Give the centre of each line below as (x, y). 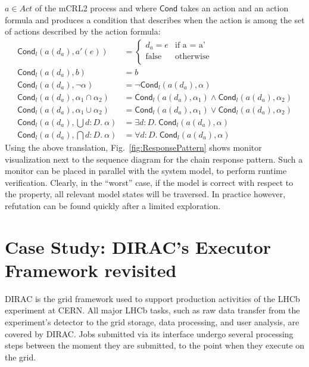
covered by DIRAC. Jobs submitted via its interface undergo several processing (149, 333)
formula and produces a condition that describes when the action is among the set (155, 19)
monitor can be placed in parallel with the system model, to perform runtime (146, 171)
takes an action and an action (234, 8)
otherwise (192, 57)
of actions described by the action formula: (83, 31)
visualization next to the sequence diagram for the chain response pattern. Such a (154, 159)
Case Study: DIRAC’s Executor (138, 246)
